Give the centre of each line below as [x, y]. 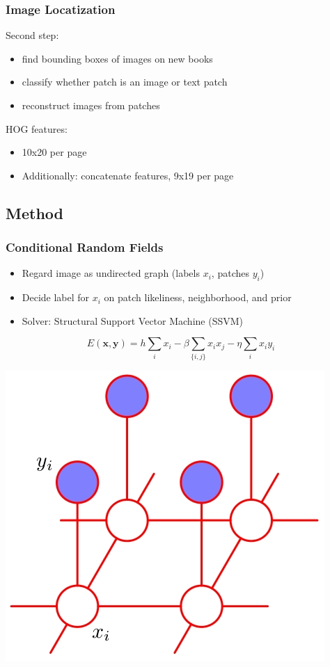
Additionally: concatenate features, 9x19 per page [128, 175]
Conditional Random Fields [85, 247]
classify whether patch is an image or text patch [125, 82]
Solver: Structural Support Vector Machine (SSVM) [133, 320]
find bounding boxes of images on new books [117, 58]
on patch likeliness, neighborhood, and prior [198, 297]
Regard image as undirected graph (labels [111, 273]
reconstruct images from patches [91, 105]
